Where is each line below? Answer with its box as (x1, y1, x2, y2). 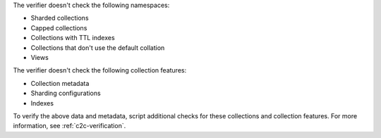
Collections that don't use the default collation (30, 43, 165, 52)
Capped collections (30, 23, 87, 32)
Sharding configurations (30, 89, 102, 98)
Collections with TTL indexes (30, 34, 116, 42)
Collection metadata (30, 79, 90, 87)
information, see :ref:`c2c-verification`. (13, 122, 126, 130)
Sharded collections (30, 14, 89, 23)
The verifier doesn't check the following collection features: (13, 66, 187, 75)
